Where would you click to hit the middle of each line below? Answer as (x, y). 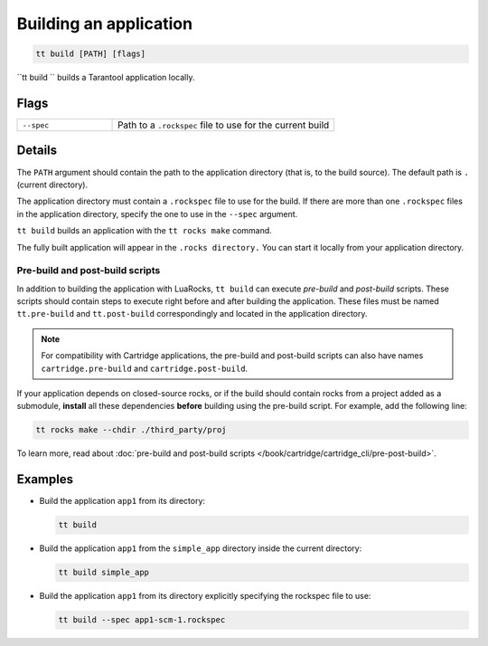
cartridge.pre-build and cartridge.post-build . (145, 368)
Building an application (105, 24)
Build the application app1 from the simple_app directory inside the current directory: (201, 548)
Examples (45, 480)
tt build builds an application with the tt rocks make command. (145, 231)
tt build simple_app (103, 573)
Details (37, 151)
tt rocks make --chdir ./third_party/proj (131, 430)
